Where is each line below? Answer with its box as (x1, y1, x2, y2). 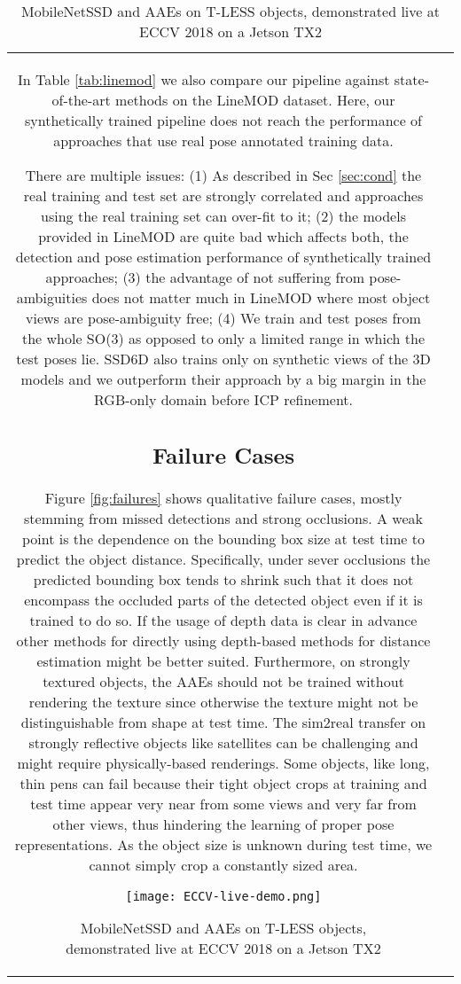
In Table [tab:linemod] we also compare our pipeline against (18, 69, 390, 90)
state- (394, 69, 429, 90)
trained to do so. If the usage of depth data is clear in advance (29, 609, 418, 630)
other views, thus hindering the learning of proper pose (52, 813, 395, 834)
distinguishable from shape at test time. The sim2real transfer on (20, 711, 426, 732)
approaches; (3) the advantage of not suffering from (45, 267, 365, 287)
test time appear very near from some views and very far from (30, 793, 417, 814)
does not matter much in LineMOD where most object (91, 287, 431, 308)
